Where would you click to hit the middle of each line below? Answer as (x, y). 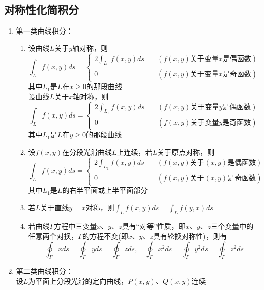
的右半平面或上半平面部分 (105, 190)
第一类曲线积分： (45, 31)
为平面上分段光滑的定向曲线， (78, 281)
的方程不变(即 (105, 236)
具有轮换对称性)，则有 (190, 236)
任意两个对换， (53, 236)
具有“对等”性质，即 (154, 226)
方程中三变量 (76, 226)
